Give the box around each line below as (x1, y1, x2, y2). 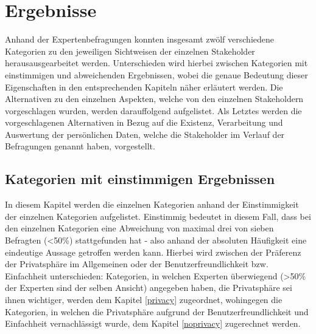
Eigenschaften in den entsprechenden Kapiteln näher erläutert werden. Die (5, 80, 283, 93)
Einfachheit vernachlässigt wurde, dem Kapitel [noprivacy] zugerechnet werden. (5, 317, 301, 330)
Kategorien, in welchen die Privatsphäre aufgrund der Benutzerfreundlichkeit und (5, 305, 309, 318)
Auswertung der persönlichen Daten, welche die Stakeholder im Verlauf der (5, 128, 285, 140)
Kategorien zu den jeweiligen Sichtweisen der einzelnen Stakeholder (5, 44, 255, 57)
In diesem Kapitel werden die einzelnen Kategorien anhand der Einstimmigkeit (5, 198, 299, 211)
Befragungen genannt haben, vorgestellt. (5, 140, 155, 152)
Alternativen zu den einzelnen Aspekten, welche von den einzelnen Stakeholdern (5, 92, 304, 105)
